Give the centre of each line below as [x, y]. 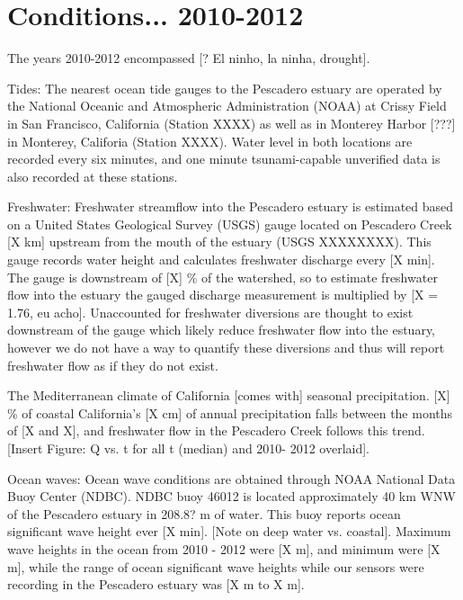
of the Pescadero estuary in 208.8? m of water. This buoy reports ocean [204, 513]
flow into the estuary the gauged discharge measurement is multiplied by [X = [223, 295]
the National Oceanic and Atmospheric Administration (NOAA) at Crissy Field [227, 106]
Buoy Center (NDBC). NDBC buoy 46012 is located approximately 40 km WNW [231, 496]
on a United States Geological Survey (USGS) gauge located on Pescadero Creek [230, 224]
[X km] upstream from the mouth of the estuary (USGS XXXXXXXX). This [219, 242]
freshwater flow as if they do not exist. [113, 365]
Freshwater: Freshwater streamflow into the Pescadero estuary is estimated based [231, 206]
